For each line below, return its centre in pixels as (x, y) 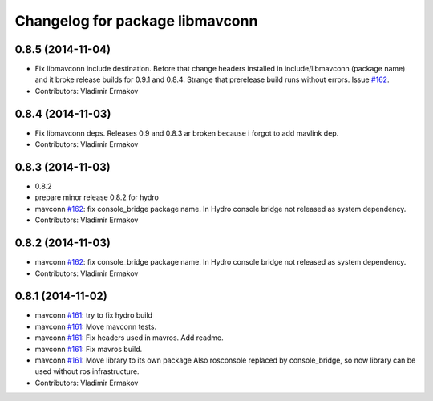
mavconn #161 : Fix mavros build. (89, 349)
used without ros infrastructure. (87, 371)
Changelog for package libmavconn (136, 21)
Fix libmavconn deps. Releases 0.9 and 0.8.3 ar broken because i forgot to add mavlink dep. (187, 133)
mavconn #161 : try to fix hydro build (93, 315)
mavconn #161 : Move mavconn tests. (96, 326)
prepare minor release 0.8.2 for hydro (97, 197)
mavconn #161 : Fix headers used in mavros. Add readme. (129, 338)
